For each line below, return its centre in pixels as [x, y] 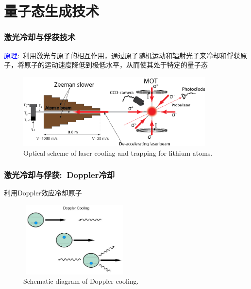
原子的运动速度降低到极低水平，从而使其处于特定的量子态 [116, 65]
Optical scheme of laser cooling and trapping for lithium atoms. [118, 153]
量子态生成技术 [52, 11]
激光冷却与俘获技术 [40, 37]
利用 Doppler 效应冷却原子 [43, 193]
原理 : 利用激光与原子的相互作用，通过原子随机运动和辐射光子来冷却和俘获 [122, 55]
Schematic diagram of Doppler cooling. [81, 281]
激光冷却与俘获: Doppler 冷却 [59, 174]
